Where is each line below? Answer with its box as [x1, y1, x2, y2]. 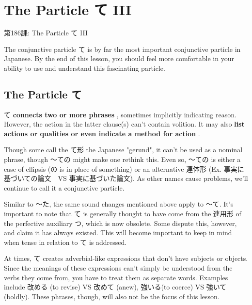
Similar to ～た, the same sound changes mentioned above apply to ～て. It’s [4, 199, 234, 209]
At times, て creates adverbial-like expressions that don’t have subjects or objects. [4, 253, 248, 263]
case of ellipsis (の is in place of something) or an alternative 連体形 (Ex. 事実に [4, 163, 244, 174]
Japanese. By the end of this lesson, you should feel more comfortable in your [4, 53, 234, 64]
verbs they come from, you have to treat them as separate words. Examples [4, 272, 228, 282]
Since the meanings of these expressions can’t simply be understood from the [4, 263, 233, 273]
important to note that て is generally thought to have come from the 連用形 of [4, 209, 241, 219]
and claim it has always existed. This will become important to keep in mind [4, 227, 232, 238]
